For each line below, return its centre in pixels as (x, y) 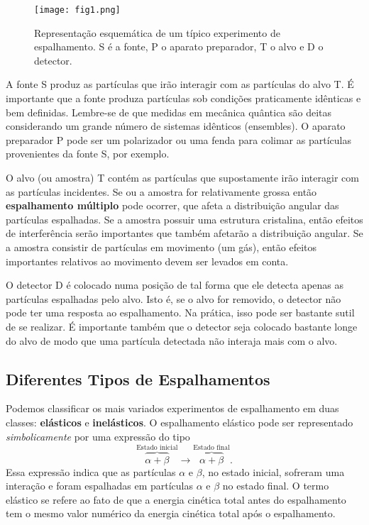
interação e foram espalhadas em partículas (99, 486)
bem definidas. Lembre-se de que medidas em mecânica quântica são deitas (169, 112)
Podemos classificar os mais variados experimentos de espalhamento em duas (172, 408)
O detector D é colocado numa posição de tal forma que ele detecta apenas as (175, 285)
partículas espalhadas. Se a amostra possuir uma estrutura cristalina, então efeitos (184, 219)
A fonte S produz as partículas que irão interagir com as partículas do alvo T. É (180, 84)
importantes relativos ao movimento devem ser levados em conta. (147, 261)
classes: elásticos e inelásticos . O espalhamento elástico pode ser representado (180, 422)
